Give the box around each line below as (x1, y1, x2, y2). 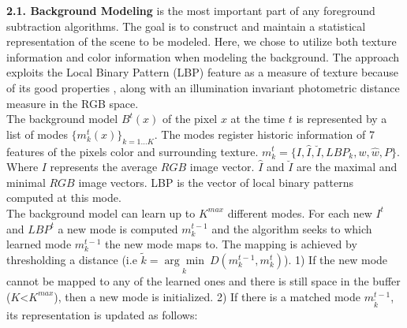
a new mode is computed (58, 220, 178, 237)
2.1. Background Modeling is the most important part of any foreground (6, 2, 375, 18)
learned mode (6, 236, 72, 252)
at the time (230, 110, 286, 127)
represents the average (50, 158, 158, 175)
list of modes (6, 125, 68, 142)
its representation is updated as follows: (6, 307, 198, 323)
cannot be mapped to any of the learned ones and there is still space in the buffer (6, 273, 401, 289)
